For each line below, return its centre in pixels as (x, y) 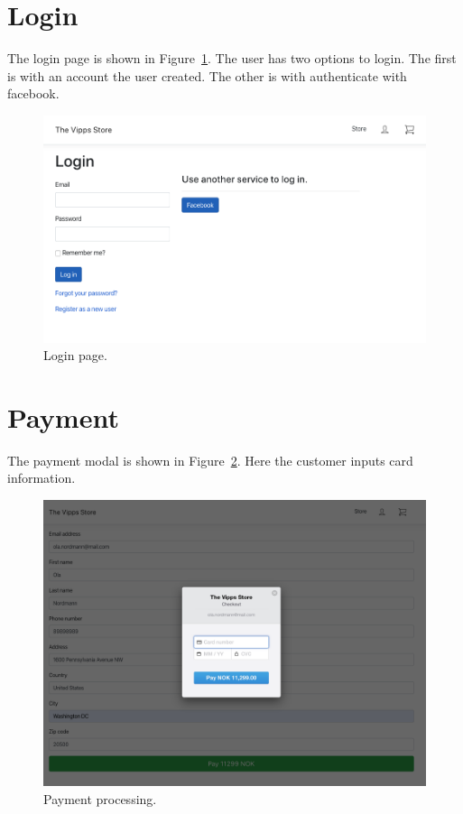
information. (42, 478)
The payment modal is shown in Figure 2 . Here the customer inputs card (210, 460)
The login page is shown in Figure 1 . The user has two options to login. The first (232, 58)
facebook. (33, 93)
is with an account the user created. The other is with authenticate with (207, 75)
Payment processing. (100, 798)
